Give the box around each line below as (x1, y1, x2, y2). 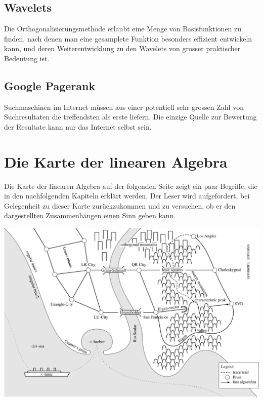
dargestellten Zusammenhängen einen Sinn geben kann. (4, 210, 176, 221)
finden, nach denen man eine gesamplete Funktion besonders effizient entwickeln (4, 33, 252, 44)
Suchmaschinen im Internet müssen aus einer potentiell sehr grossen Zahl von (4, 101, 244, 112)
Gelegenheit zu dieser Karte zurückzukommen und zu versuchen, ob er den (4, 200, 236, 211)
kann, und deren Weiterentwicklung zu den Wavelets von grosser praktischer (4, 43, 241, 54)
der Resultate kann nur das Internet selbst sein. (4, 121, 152, 132)
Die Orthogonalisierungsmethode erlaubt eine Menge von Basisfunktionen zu (4, 23, 242, 34)
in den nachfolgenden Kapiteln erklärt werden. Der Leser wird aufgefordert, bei (4, 190, 250, 201)
